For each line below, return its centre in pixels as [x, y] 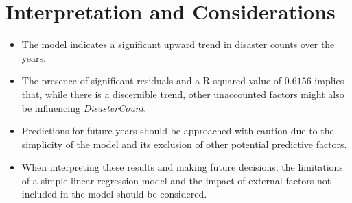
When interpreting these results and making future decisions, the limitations [182, 167]
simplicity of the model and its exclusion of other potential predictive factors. [184, 144]
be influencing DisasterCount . [84, 107]
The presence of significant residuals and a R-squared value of [152, 81]
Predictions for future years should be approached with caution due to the [178, 131]
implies [329, 81]
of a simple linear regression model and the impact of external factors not [176, 180]
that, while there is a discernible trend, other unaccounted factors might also [183, 94]
